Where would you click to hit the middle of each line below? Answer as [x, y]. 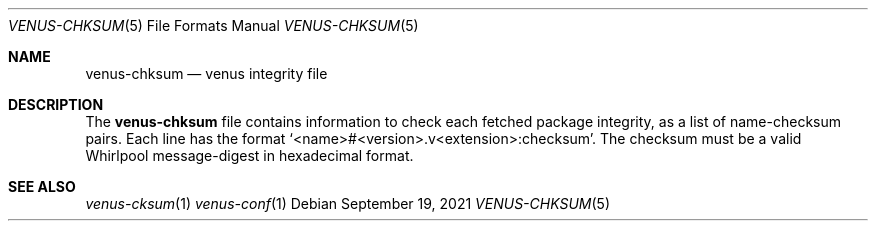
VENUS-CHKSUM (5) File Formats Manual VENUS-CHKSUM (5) [213, 25]
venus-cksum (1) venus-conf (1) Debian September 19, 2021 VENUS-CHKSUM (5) [348, 203]
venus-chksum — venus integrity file [206, 73]
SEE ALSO [42, 186]
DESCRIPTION [56, 104]
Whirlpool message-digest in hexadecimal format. [249, 155]
